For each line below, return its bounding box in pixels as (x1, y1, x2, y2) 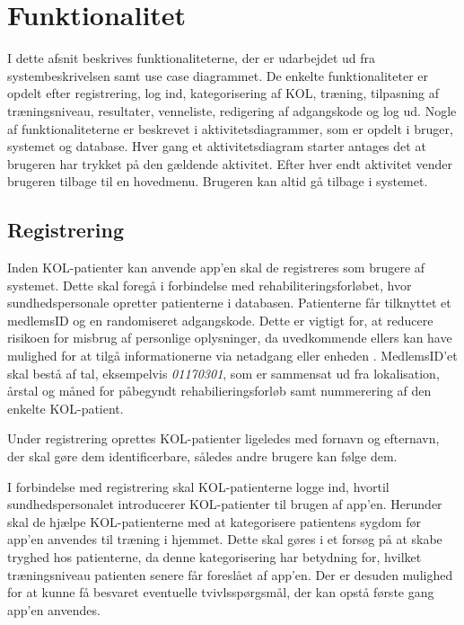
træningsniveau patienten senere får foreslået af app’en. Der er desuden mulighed (7, 565, 453, 584)
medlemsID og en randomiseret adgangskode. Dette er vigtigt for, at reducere (7, 310, 433, 329)
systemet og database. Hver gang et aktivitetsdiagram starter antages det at (7, 137, 426, 156)
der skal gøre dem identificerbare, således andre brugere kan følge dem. (7, 447, 398, 466)
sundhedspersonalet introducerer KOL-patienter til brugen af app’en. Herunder (7, 495, 442, 513)
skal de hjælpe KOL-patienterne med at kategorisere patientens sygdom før (7, 512, 422, 531)
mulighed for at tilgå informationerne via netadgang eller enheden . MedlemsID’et (7, 346, 458, 365)
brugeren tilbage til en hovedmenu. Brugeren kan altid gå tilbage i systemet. (7, 172, 428, 191)
